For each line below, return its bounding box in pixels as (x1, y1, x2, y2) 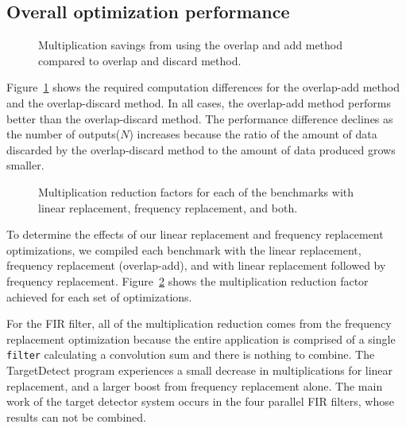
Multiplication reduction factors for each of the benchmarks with (38, 183, 354, 200)
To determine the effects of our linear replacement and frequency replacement (6, 226, 384, 243)
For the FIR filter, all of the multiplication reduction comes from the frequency (6, 315, 392, 332)
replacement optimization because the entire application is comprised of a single (6, 330, 396, 347)
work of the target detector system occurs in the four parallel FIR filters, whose (6, 393, 394, 410)
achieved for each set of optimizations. (6, 288, 192, 305)
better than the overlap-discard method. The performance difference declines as (6, 110, 393, 126)
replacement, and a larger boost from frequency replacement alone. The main (6, 377, 383, 394)
